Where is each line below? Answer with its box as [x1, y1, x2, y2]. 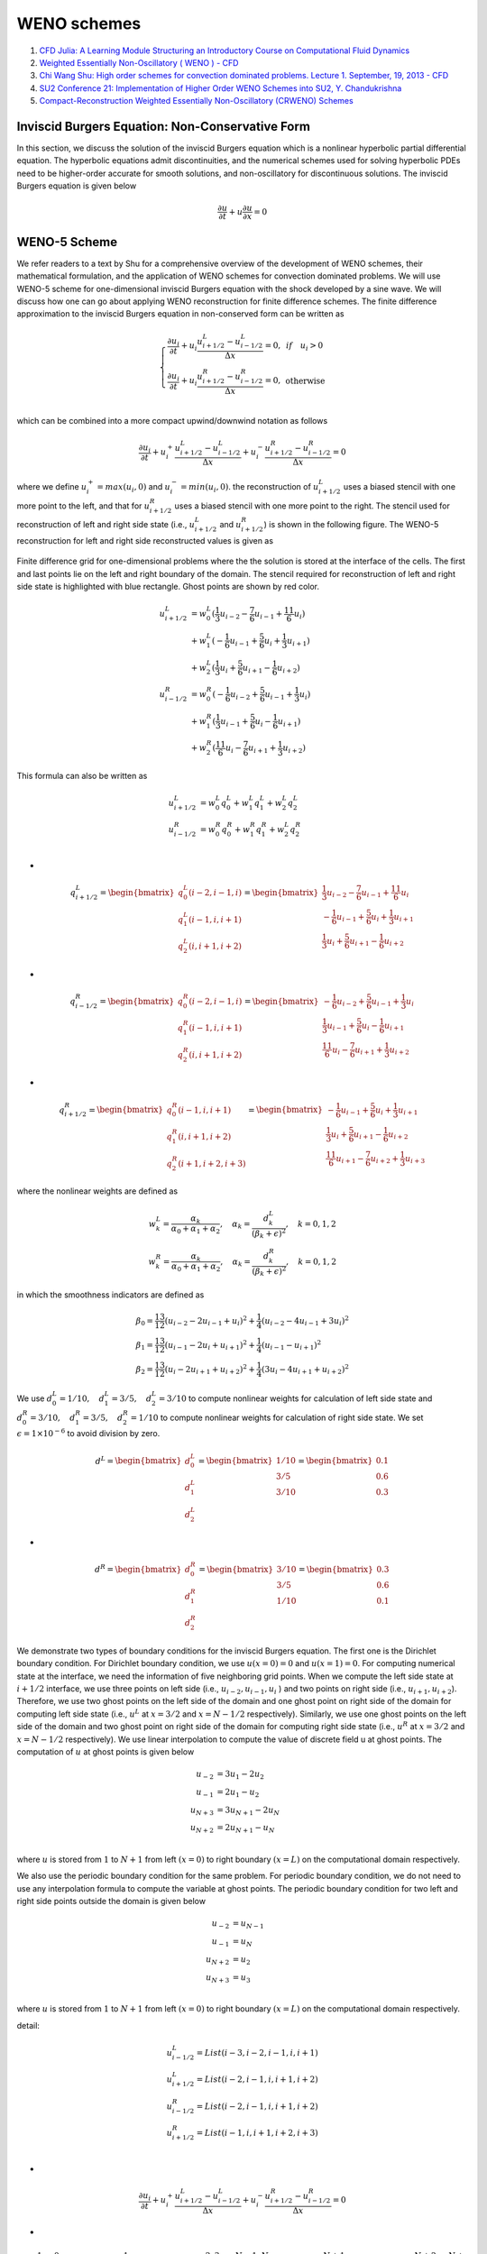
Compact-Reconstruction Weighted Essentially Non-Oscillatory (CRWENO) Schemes [39, 96, 354, 106]
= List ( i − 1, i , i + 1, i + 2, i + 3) [196, 2128, 319, 2139]
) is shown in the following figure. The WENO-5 [263, 519, 439, 530]
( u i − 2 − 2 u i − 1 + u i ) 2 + [164, 1315, 256, 1328]
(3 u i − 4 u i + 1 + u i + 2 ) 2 [262, 1362, 349, 1377]
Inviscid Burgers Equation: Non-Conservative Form [16, 118, 311, 134]
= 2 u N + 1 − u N [216, 1822, 275, 1835]
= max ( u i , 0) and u [96, 481, 171, 494]
